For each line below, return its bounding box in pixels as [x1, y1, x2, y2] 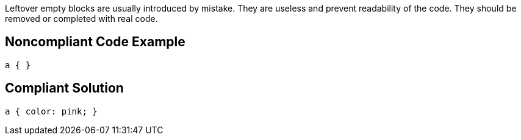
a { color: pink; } [5, 106, 98, 116]
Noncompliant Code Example [5, 34, 185, 50]
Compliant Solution [5, 80, 124, 96]
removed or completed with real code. [5, 13, 158, 24]
